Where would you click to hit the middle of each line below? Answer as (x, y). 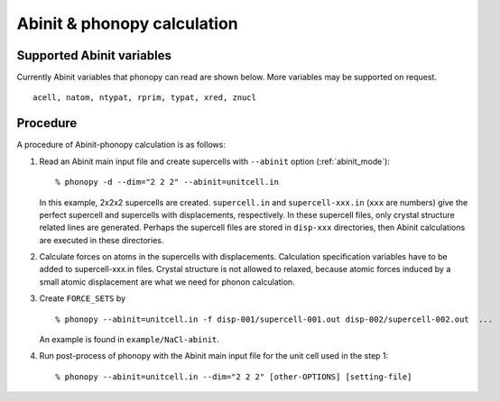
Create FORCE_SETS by (83, 298)
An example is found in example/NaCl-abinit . (130, 340)
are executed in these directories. (102, 240)
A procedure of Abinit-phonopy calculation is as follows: (121, 145)
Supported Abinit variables (94, 55)
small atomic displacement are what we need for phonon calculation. (167, 282)
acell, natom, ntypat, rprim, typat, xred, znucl (145, 98)
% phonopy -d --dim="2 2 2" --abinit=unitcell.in (167, 182)
